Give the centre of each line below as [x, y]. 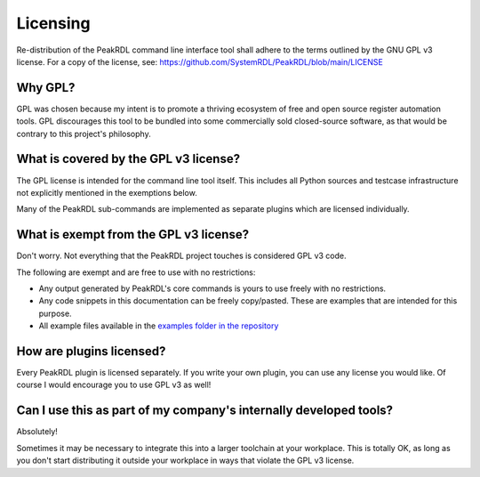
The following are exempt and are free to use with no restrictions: [136, 272]
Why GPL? [46, 88]
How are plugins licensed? [91, 351]
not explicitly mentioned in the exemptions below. [107, 192]
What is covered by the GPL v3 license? [128, 159]
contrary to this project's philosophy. [84, 133]
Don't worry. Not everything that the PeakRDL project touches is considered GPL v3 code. [181, 256]
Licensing [53, 23]
